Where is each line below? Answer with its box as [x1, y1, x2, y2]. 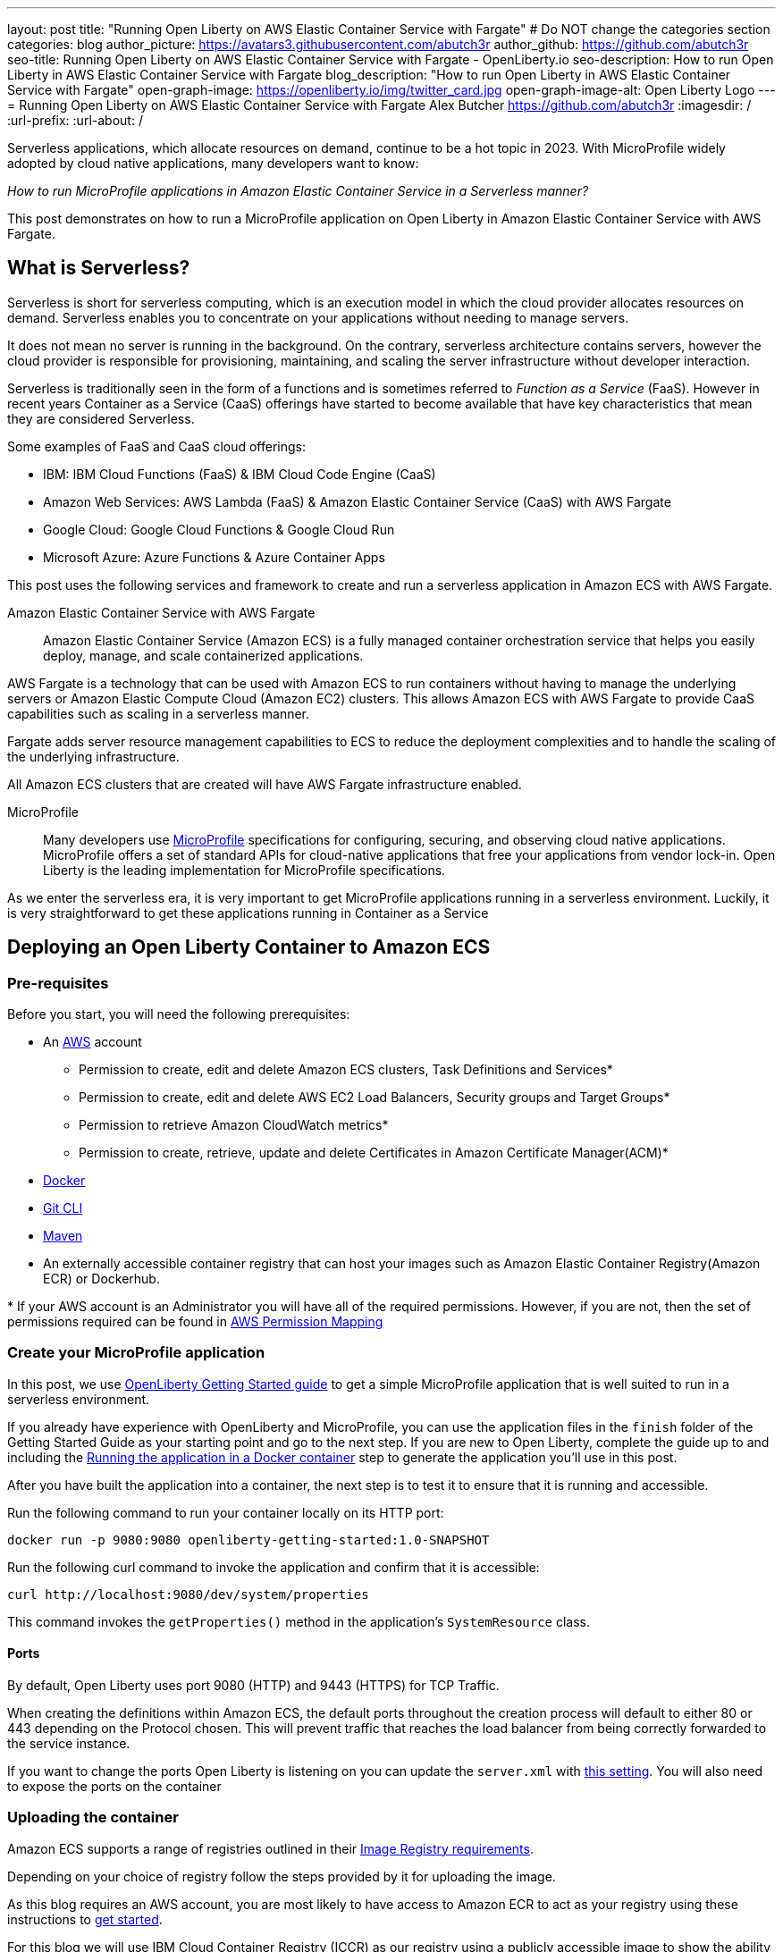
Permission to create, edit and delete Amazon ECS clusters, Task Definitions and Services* [79, 1062, 613, 1078]
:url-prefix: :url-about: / [7, 113, 143, 128]
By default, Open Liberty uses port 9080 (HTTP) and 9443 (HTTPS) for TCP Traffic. [7, 1678, 500, 1694]
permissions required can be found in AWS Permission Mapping [7, 1314, 383, 1330]
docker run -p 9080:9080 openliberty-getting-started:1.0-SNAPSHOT [7, 1532, 490, 1547]
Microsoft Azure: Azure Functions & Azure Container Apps [43, 549, 385, 565]
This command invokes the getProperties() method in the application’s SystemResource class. [7, 1613, 591, 1629]
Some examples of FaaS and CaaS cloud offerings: [7, 438, 307, 454]
